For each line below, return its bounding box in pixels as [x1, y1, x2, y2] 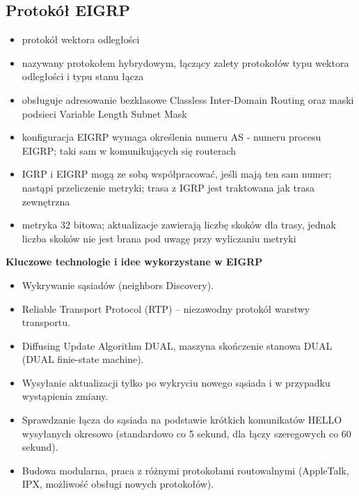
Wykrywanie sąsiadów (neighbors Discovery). [22, 277, 214, 292]
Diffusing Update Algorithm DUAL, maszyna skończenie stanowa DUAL [22, 338, 333, 352]
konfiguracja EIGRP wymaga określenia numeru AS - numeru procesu [22, 130, 321, 144]
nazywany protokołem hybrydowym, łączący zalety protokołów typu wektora [22, 55, 349, 70]
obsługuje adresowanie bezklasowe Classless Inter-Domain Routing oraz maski [22, 92, 354, 107]
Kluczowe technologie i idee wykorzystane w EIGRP [6, 254, 263, 269]
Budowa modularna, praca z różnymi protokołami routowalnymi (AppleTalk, [22, 463, 349, 477]
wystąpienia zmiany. [22, 389, 109, 403]
